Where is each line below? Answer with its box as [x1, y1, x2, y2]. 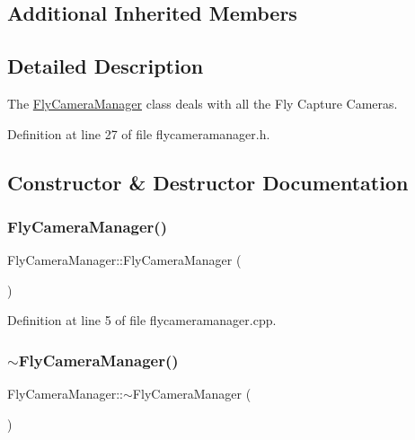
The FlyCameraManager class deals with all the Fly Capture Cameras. [7, 93, 398, 112]
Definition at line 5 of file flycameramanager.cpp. [7, 311, 277, 330]
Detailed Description [7, 52, 204, 80]
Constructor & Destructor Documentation [7, 168, 409, 196]
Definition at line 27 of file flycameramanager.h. [7, 124, 270, 143]
